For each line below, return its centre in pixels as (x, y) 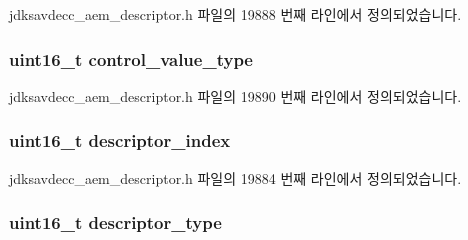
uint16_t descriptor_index (120, 140)
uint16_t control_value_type (131, 58)
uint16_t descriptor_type (115, 222)
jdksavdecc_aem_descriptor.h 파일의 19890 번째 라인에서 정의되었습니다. (235, 95)
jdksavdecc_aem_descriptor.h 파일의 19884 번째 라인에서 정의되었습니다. (235, 177)
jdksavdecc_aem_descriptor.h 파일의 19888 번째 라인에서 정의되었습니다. (235, 14)
